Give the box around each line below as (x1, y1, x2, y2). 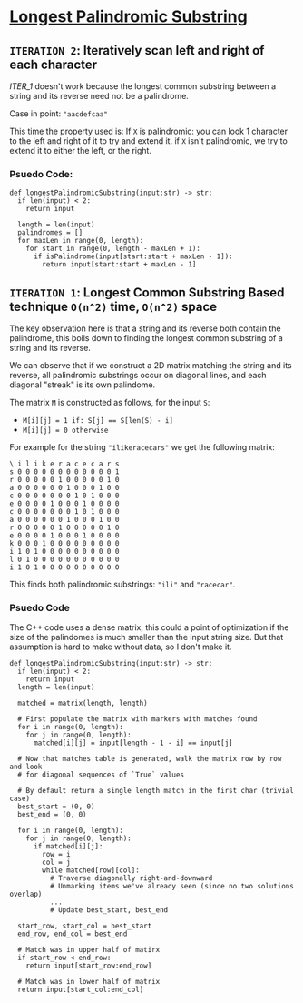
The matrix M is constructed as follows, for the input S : (9, 397, 210, 408)
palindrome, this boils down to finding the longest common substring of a (9, 333, 283, 344)
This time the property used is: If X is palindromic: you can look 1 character (9, 125, 288, 136)
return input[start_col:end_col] (17, 985, 144, 995)
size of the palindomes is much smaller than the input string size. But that (9, 632, 284, 643)
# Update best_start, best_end (49, 906, 169, 915)
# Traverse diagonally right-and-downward (49, 874, 213, 883)
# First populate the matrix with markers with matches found (17, 715, 258, 724)
